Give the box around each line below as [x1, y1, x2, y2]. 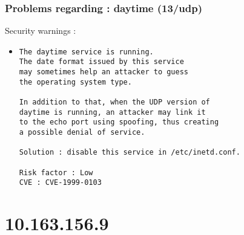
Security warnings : [5, 24, 76, 37]
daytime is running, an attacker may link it [19, 108, 206, 117]
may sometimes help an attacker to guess [19, 68, 188, 77]
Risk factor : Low [19, 168, 93, 177]
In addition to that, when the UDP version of [19, 98, 210, 107]
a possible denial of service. [19, 128, 145, 137]
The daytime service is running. [19, 47, 154, 56]
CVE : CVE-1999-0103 [19, 178, 102, 187]
